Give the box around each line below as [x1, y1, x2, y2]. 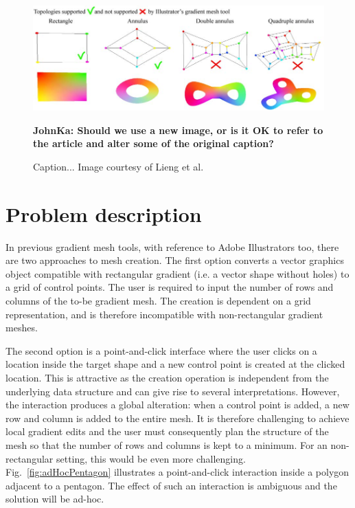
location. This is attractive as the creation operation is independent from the [5, 371, 329, 385]
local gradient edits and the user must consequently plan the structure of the [5, 424, 329, 439]
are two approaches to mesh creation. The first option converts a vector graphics [5, 253, 344, 267]
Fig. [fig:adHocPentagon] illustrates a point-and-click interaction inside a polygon [5, 465, 350, 479]
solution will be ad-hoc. [5, 492, 104, 506]
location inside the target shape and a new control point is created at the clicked [5, 357, 345, 371]
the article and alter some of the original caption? [33, 136, 274, 151]
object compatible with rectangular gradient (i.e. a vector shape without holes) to [5, 266, 350, 280]
